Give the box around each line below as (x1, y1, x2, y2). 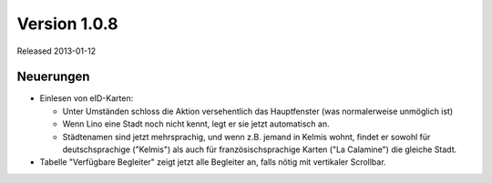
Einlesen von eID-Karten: (39, 93, 134, 104)
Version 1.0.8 (16, 14, 118, 34)
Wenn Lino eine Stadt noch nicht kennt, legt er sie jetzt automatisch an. (62, 118, 330, 129)
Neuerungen (16, 69, 90, 85)
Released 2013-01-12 (16, 46, 96, 56)
